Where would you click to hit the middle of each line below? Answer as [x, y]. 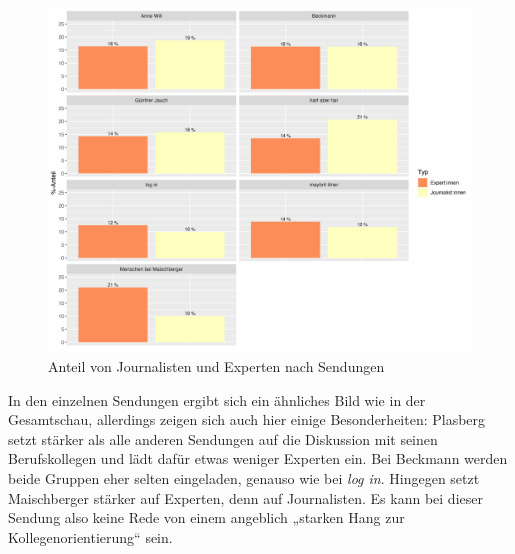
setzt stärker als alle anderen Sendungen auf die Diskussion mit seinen [223, 438]
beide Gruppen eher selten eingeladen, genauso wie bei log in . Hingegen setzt [244, 478]
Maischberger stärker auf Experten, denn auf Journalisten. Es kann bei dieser [245, 497]
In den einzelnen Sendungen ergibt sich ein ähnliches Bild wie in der [217, 399]
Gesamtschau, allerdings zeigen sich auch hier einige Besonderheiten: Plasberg [247, 419]
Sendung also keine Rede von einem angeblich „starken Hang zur [206, 517]
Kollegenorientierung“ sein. [90, 536]
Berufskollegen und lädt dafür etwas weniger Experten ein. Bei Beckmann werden [258, 458]
